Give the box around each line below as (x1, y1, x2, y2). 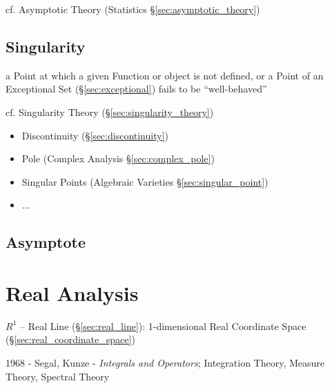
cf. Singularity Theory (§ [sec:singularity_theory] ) (6, 104, 214, 119)
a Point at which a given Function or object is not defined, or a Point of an (6, 68, 324, 82)
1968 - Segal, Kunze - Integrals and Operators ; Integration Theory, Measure (6, 356, 325, 370)
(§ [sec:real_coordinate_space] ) (6, 332, 135, 347)
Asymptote (6, 231, 86, 253)
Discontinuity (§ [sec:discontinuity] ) (21, 128, 168, 142)
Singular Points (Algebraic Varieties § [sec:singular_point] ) (21, 174, 269, 188)
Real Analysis (6, 278, 139, 307)
